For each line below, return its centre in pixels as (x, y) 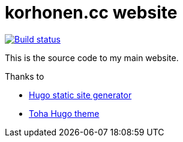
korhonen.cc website (91, 13)
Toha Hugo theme (64, 113)
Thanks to (25, 76)
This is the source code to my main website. (92, 58)
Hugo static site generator (80, 95)
